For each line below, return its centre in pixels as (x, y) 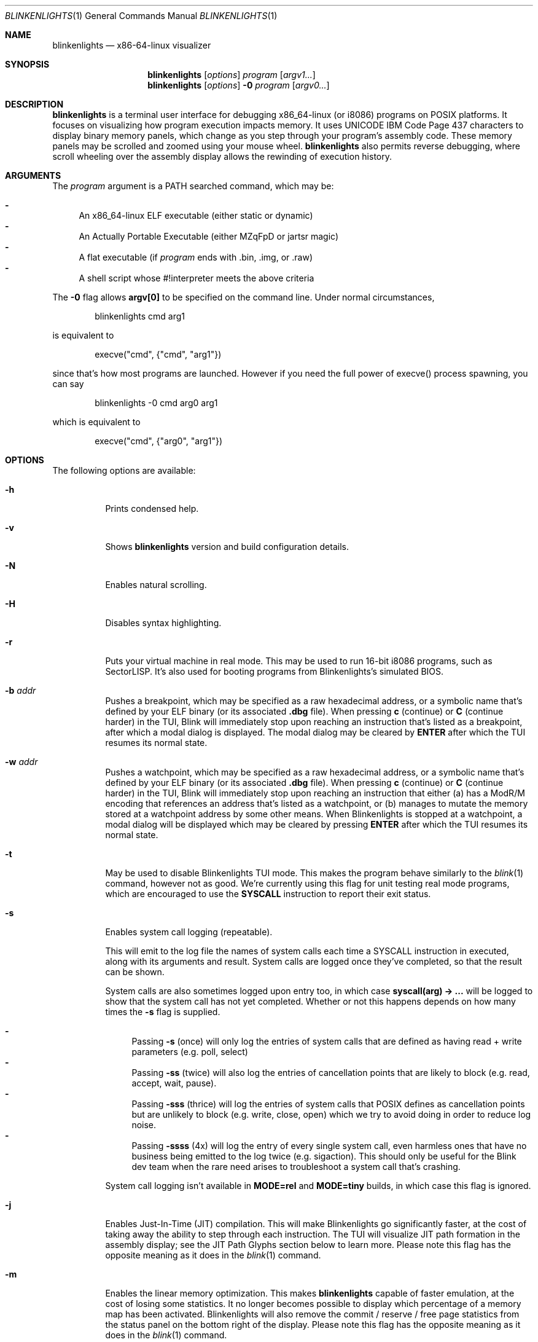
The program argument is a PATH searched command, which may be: (193, 186)
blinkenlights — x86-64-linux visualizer (132, 45)
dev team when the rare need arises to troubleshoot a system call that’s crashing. (296, 1167)
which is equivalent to (96, 422)
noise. (144, 1125)
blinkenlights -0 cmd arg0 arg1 (156, 403)
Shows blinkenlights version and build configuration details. (227, 547)
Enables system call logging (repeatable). (189, 932)
